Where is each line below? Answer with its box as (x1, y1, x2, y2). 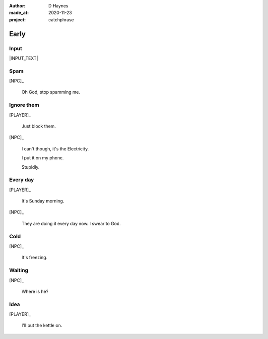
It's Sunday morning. (21, 198, 65, 204)
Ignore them (9, 102, 39, 109)
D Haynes (48, 3, 68, 8)
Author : (9, 3, 26, 8)
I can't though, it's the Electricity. (21, 145, 89, 151)
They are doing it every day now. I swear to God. (21, 220, 121, 226)
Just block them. (21, 123, 56, 129)
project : (9, 16, 26, 22)
